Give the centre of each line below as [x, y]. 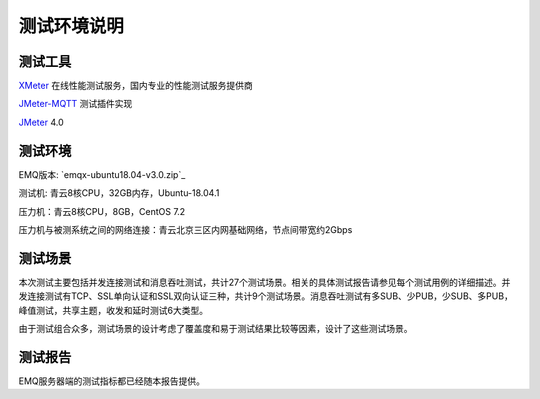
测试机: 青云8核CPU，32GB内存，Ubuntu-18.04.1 [119, 193]
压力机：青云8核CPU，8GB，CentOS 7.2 [102, 211]
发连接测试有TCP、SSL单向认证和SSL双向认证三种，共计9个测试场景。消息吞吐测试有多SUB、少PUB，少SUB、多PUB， [266, 296]
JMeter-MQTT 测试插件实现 [75, 104]
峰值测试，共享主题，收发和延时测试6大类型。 [113, 310]
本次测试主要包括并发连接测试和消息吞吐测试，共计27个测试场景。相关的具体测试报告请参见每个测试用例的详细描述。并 [264, 282]
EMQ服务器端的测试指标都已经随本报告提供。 [111, 381]
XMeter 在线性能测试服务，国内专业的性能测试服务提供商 [136, 86]
